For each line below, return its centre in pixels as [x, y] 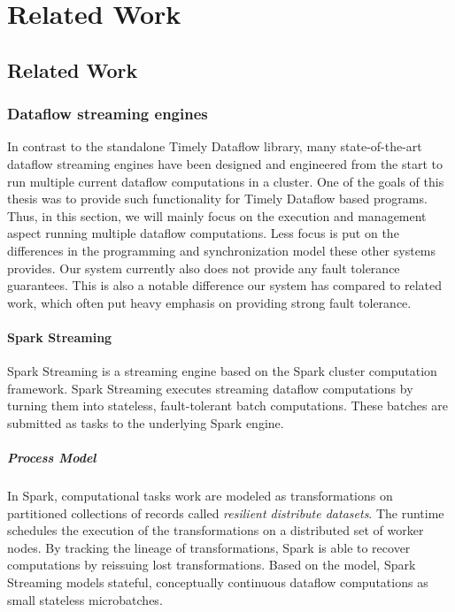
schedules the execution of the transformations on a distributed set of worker [216, 530]
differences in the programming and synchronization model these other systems [222, 250]
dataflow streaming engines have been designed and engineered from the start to [225, 163]
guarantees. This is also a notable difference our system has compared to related [225, 285]
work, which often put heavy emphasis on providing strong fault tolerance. [209, 302]
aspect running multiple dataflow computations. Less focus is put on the [203, 233]
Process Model [52, 458]
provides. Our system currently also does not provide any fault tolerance [204, 268]
